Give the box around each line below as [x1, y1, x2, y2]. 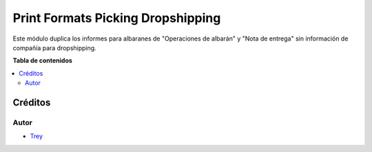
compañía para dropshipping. [12, 43, 96, 52]
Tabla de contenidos [12, 56, 72, 65]
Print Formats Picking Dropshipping [12, 10, 221, 25]
